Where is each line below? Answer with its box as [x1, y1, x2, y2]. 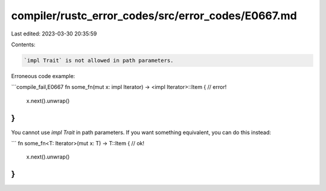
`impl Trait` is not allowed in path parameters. [24, 57, 174, 64]
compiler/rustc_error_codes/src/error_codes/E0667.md [11, 9, 297, 22]
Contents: [11, 41, 36, 48]
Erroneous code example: [11, 72, 75, 79]
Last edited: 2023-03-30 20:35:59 [11, 30, 97, 37]
